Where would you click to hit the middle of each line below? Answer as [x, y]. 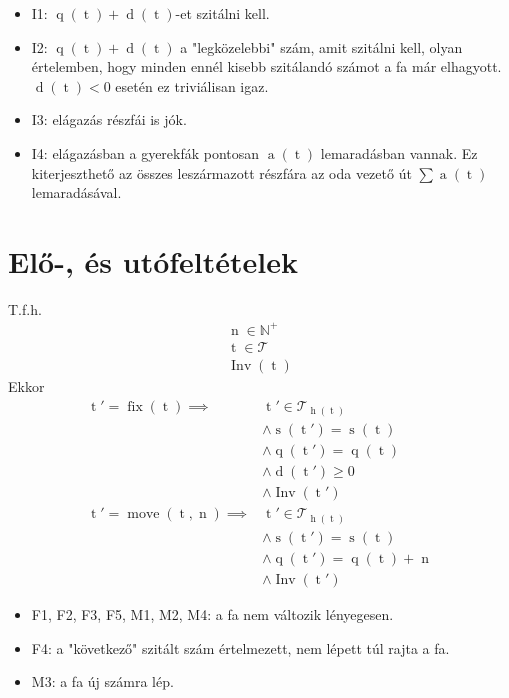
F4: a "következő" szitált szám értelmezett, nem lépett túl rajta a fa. [240, 647]
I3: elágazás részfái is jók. [109, 119]
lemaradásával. [76, 192]
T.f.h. [25, 308]
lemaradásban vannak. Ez [399, 152]
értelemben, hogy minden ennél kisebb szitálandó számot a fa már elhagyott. [266, 66]
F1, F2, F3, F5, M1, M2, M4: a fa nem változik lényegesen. [212, 613]
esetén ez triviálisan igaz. [192, 85]
